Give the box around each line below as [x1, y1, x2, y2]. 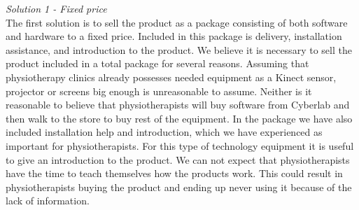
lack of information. [6, 193, 90, 208]
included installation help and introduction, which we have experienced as [6, 125, 323, 139]
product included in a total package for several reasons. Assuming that [6, 56, 309, 71]
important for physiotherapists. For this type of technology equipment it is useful [6, 138, 354, 153]
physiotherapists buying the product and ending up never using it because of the [6, 179, 352, 194]
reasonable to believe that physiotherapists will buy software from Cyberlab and [6, 97, 350, 112]
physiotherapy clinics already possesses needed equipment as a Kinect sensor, [6, 69, 337, 84]
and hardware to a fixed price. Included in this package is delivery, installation [6, 29, 342, 43]
